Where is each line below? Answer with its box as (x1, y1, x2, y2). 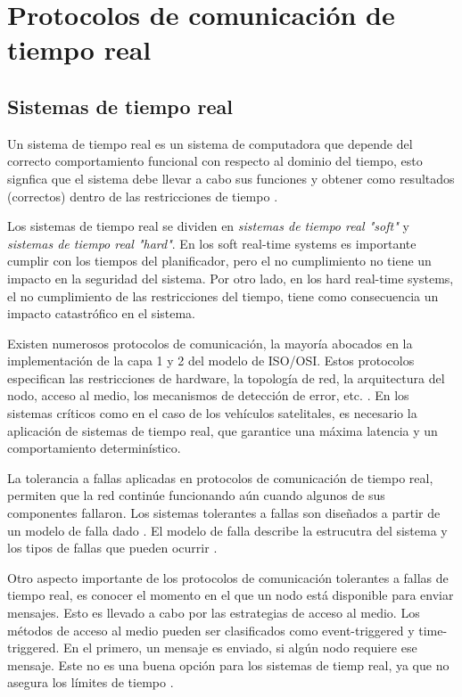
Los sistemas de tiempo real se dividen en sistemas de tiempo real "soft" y (7, 217, 409, 235)
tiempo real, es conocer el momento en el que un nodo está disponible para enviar (7, 586, 454, 604)
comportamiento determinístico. (7, 439, 181, 457)
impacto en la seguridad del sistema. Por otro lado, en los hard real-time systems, (7, 268, 454, 287)
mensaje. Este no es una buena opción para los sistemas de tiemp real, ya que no (7, 655, 450, 674)
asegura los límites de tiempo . (7, 673, 174, 692)
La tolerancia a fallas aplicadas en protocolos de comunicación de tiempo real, (7, 468, 433, 487)
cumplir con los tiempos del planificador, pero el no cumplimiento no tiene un (7, 251, 432, 270)
